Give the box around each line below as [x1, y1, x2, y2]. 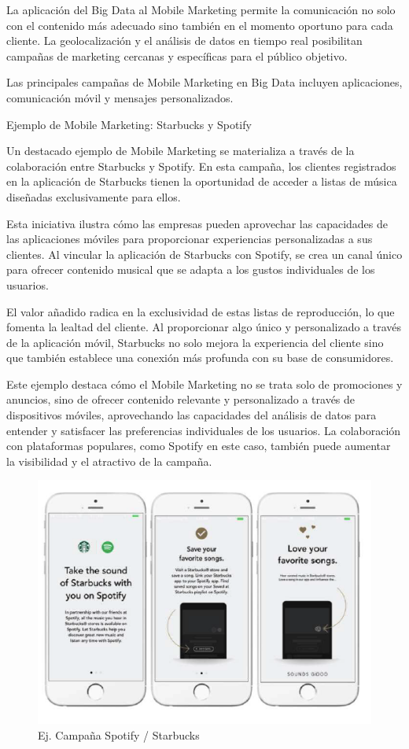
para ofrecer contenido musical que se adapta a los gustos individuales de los [6, 261, 375, 278]
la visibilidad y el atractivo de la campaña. [6, 452, 212, 469]
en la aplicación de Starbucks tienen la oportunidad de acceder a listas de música [6, 173, 397, 190]
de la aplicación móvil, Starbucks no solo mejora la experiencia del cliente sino [6, 334, 384, 350]
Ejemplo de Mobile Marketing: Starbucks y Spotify [6, 116, 252, 132]
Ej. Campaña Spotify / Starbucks [38, 726, 200, 743]
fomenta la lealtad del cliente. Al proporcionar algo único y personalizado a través [6, 319, 402, 335]
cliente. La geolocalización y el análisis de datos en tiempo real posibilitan [6, 32, 363, 49]
